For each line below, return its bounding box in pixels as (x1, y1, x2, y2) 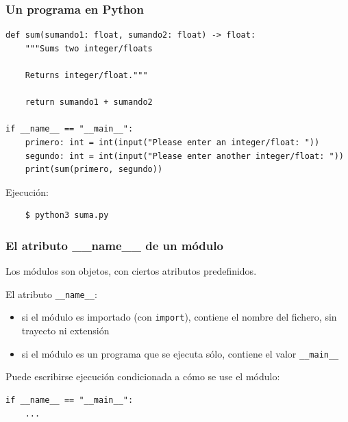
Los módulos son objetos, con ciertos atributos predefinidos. (5, 264, 257, 278)
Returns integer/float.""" (25, 71, 148, 80)
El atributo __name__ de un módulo (5, 236, 223, 253)
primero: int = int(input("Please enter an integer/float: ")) (25, 137, 320, 147)
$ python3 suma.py (25, 210, 109, 221)
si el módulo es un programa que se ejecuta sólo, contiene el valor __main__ (21, 346, 339, 360)
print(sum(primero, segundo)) (25, 164, 163, 175)
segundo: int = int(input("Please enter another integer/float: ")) (25, 151, 344, 161)
